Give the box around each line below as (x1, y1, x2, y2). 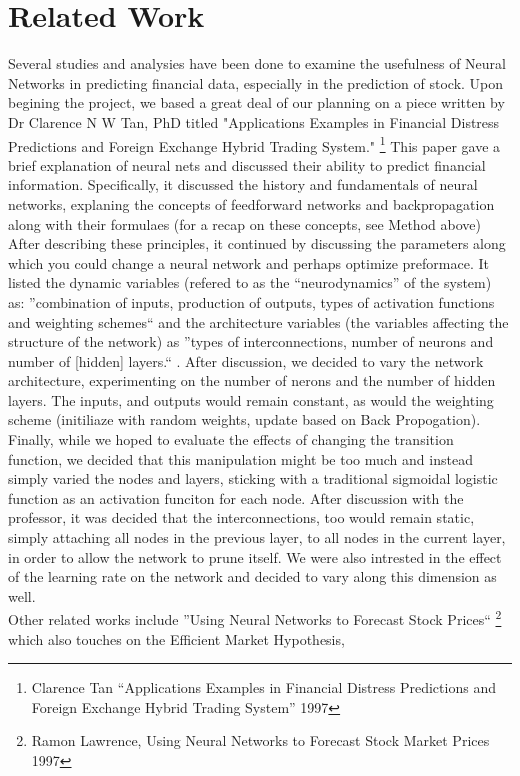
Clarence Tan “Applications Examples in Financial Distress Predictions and (31, 677, 496, 698)
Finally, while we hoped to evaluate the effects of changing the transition (8, 429, 454, 450)
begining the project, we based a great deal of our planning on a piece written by (8, 92, 505, 113)
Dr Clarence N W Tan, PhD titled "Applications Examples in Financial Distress (8, 111, 500, 132)
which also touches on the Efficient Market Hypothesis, (8, 628, 345, 649)
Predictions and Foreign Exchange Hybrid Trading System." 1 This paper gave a (8, 132, 501, 156)
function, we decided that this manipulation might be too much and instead (8, 448, 473, 469)
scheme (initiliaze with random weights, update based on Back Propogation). (8, 409, 481, 430)
